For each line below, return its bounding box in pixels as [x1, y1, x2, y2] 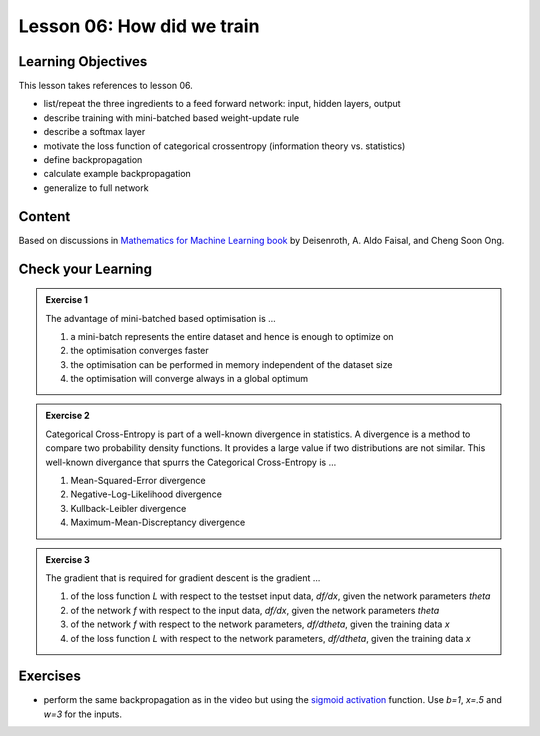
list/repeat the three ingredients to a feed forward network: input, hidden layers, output [43, 98, 401, 110]
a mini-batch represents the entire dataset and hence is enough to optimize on [70, 330, 394, 342]
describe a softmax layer [43, 126, 146, 138]
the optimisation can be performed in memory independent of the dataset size [70, 358, 393, 370]
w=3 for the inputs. [43, 708, 123, 720]
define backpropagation [43, 154, 143, 166]
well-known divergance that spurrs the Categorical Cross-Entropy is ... [45, 456, 337, 468]
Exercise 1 [45, 294, 89, 306]
